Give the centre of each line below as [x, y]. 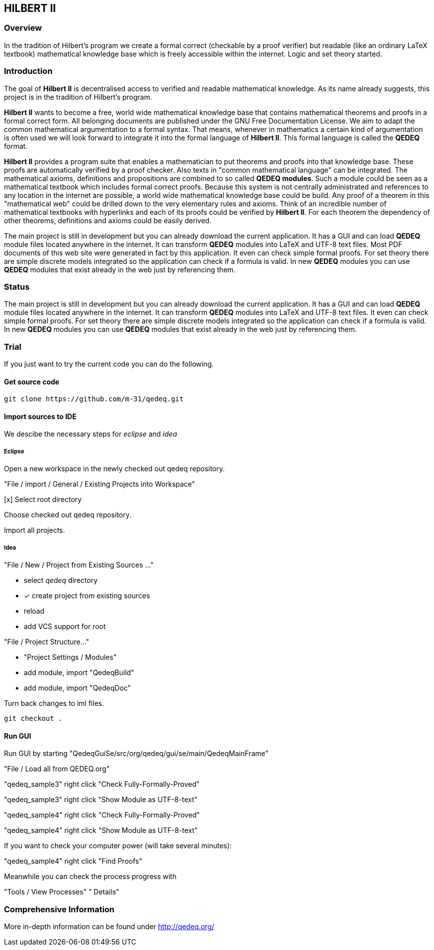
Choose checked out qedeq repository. [68, 515]
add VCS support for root [65, 627]
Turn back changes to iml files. [54, 703]
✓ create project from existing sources [87, 596]
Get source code [32, 381]
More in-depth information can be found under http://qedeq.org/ [109, 927]
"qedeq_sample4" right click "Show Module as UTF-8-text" [101, 830]
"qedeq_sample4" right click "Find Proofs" [73, 861]
